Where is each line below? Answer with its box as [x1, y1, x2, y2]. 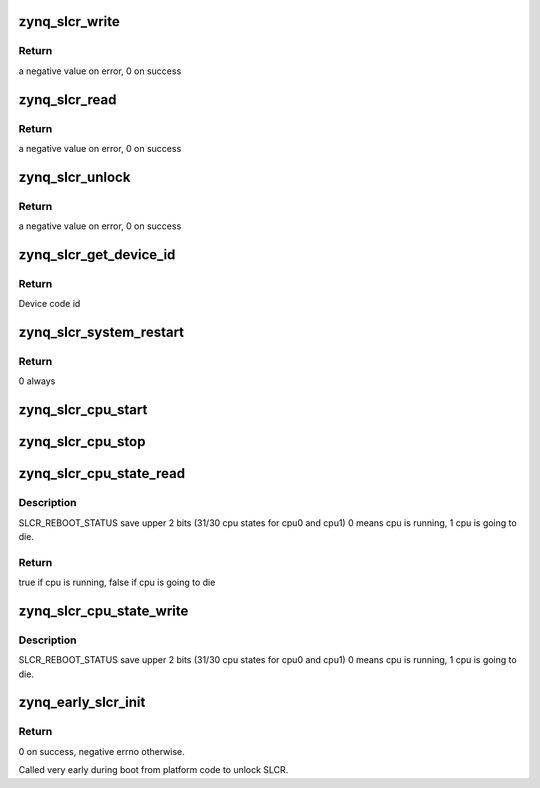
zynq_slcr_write [18, 13, 120, 30]
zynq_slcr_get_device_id [18, 246, 176, 263]
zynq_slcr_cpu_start [18, 401, 148, 419]
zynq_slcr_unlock [18, 168, 131, 185]
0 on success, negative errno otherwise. [18, 745, 185, 757]
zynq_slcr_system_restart [18, 324, 185, 341]
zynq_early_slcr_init [18, 694, 146, 711]
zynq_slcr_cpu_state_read [18, 465, 185, 482]
